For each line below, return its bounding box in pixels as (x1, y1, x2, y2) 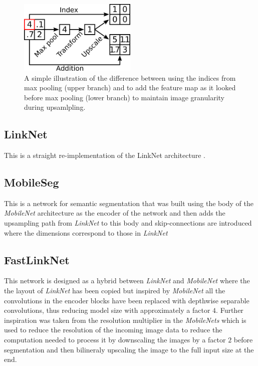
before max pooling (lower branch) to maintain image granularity (24, 92, 225, 102)
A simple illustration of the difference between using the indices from (24, 72, 236, 83)
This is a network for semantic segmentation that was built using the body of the (4, 198, 253, 208)
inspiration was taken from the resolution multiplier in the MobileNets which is (4, 314, 246, 325)
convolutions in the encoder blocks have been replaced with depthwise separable (4, 295, 249, 305)
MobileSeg (4, 174, 59, 190)
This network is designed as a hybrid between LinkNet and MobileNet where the (4, 275, 250, 286)
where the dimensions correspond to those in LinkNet (4, 227, 168, 238)
